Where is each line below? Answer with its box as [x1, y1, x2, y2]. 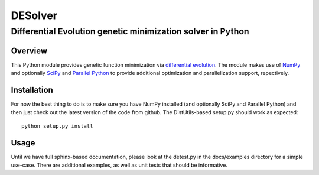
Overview [11, 46, 48, 56]
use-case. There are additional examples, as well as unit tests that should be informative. [11, 161, 227, 168]
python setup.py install [21, 122, 93, 129]
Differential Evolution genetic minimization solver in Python [11, 26, 249, 37]
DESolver [11, 9, 57, 22]
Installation [11, 85, 53, 95]
